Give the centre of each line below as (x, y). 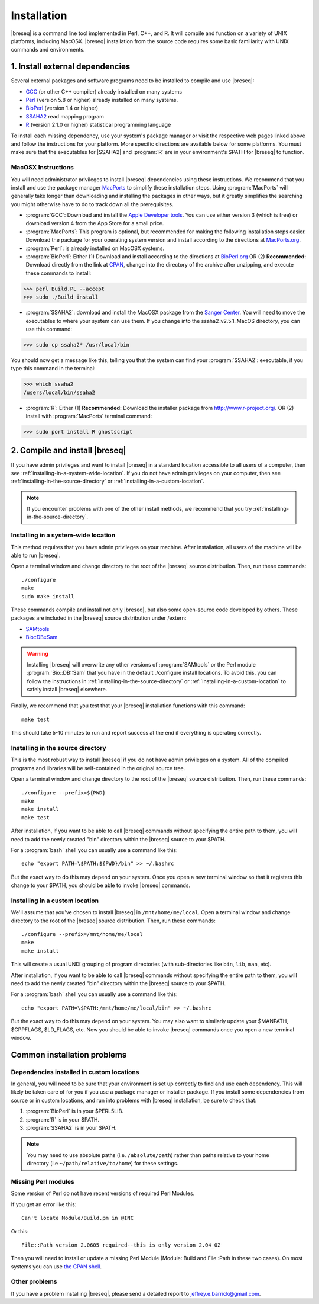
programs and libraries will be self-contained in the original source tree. (98, 768)
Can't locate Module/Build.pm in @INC (78, 1218)
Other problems (34, 1281)
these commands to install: (58, 273)
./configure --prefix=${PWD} (64, 793)
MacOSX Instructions (42, 168)
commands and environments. (48, 50)
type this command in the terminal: (53, 369)
